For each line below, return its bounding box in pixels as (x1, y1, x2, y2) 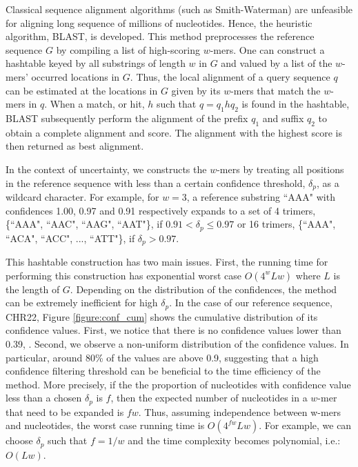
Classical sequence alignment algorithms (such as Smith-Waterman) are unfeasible (6, 2, 353, 16)
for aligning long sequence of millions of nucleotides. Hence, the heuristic (6, 15, 312, 30)
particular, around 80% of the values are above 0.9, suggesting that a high (6, 350, 319, 364)
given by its (171, 83, 221, 97)
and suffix (262, 110, 304, 125)
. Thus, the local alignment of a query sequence (130, 69, 330, 83)
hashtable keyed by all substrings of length (6, 56, 186, 70)
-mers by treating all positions (217, 161, 344, 176)
